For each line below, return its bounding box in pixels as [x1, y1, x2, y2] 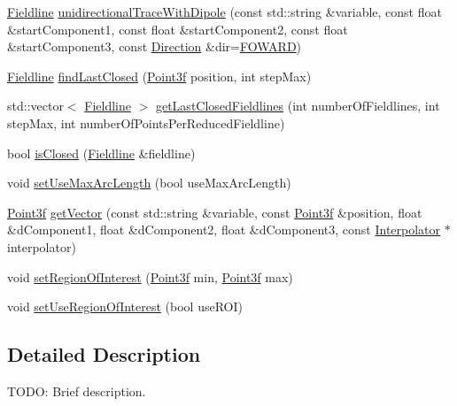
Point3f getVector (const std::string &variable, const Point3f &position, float [7, 203, 422, 221]
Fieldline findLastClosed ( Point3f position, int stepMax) [7, 66, 312, 85]
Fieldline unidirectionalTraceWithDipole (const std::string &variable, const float [7, 3, 442, 20]
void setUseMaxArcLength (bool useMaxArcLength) [7, 173, 291, 192]
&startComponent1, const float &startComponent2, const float [7, 19, 348, 38]
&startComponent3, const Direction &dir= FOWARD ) [7, 37, 302, 56]
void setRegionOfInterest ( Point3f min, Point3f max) [7, 267, 293, 286]
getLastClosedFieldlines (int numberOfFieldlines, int [155, 96, 440, 115]
